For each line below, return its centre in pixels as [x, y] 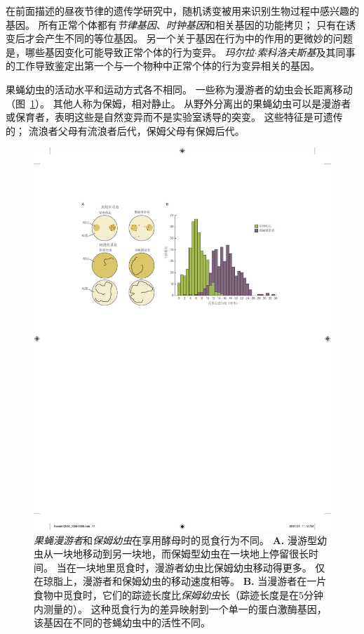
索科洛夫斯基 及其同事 [306, 52]
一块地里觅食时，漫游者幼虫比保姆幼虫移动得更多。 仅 [201, 567]
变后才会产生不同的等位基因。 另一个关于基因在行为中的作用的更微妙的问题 [179, 38]
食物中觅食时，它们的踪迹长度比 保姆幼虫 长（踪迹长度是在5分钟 [178, 595]
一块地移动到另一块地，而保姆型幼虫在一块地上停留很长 [181, 554]
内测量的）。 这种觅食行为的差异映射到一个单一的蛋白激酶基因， [180, 608]
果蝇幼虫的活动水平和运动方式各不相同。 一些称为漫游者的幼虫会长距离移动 [179, 89]
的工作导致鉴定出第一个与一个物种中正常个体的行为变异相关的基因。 [163, 66]
